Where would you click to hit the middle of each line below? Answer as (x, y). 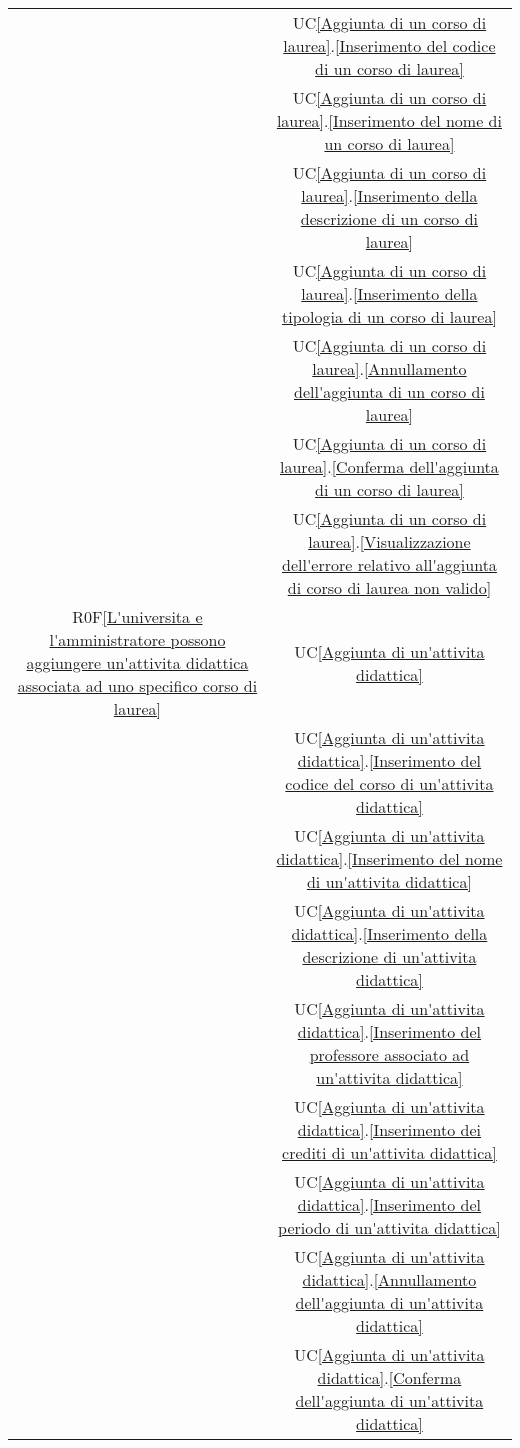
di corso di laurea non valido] (389, 587)
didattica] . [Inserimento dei (389, 1129)
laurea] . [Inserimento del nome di (389, 120)
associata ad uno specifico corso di (137, 685)
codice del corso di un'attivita (389, 783)
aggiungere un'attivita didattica (137, 662)
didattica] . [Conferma (389, 1377)
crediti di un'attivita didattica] (389, 1152)
